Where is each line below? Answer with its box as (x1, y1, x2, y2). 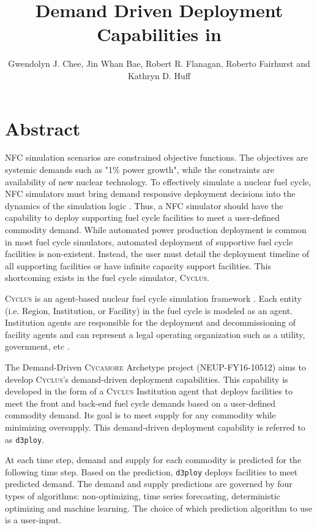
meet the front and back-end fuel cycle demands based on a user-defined (5, 396, 276, 409)
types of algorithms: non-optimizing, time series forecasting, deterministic (5, 490, 280, 502)
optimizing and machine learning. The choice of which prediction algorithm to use (5, 501, 312, 514)
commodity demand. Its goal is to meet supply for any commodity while (5, 409, 276, 421)
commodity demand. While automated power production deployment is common (5, 223, 307, 236)
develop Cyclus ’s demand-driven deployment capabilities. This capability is (5, 372, 288, 385)
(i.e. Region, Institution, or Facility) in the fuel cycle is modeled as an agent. (5, 304, 293, 317)
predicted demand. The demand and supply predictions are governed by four (5, 477, 293, 490)
